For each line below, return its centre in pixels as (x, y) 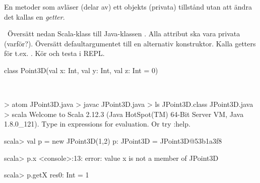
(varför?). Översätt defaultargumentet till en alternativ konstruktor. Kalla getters (130, 43)
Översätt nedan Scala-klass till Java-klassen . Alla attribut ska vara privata (124, 34)
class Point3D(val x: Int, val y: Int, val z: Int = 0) (81, 70)
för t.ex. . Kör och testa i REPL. (54, 53)
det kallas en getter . (35, 16)
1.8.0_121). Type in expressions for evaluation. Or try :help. (97, 124)
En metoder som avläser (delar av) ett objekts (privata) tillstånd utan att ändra (128, 7)
